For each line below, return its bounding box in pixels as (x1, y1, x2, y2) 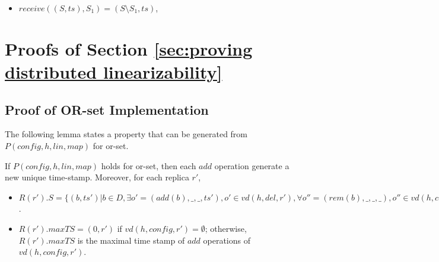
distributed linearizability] (5, 59, 222, 83)
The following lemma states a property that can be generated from (5, 128, 248, 140)
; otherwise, (205, 222, 247, 234)
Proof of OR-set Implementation (5, 100, 209, 118)
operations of (203, 234, 251, 246)
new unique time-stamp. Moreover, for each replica (5, 171, 189, 183)
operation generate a (214, 159, 290, 172)
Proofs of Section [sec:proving (5, 36, 253, 60)
